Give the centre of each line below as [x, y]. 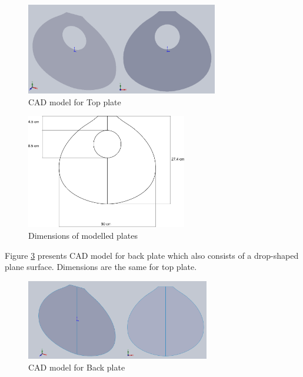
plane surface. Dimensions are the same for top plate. [101, 267]
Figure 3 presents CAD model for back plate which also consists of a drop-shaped [152, 255]
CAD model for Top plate [75, 101]
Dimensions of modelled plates [83, 235]
